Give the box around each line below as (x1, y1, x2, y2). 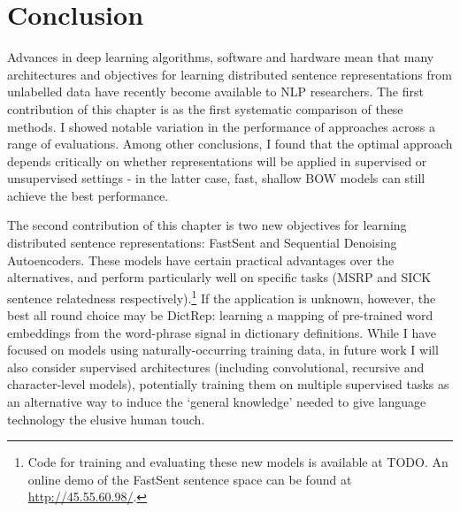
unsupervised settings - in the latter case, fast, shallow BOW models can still (7, 169, 425, 187)
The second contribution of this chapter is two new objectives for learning (7, 216, 407, 234)
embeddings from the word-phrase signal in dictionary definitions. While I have (7, 323, 437, 341)
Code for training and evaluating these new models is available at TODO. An (27, 453, 448, 471)
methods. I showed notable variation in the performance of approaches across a (7, 117, 435, 135)
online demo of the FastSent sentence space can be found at (27, 470, 352, 488)
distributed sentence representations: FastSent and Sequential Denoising (7, 233, 397, 252)
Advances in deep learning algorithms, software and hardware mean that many (7, 48, 434, 66)
